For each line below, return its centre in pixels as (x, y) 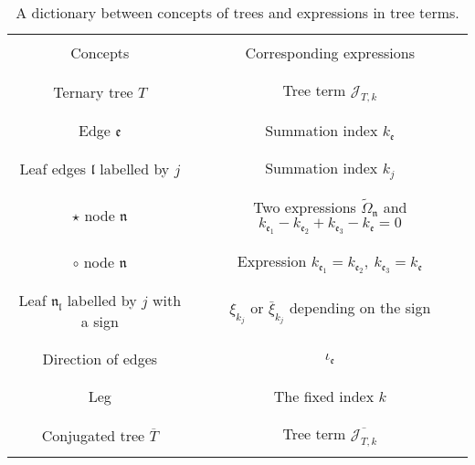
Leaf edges (53, 169)
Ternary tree (93, 91)
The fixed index (324, 396)
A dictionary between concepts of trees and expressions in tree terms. (237, 12)
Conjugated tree (93, 436)
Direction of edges (100, 359)
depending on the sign (360, 308)
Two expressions (305, 207)
